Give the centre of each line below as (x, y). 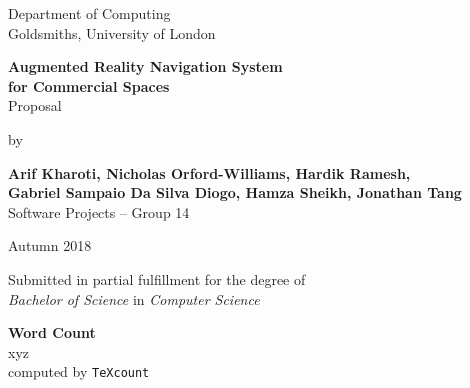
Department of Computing (89, 13)
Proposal (35, 105)
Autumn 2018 (50, 245)
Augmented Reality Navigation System (145, 66)
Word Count (52, 332)
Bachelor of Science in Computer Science (134, 298)
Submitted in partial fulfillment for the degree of (157, 278)
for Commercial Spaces (89, 85)
